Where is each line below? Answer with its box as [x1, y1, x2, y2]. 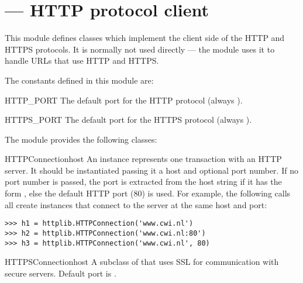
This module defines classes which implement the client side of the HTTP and [5, 32, 285, 44]
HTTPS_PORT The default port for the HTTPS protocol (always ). [5, 113, 252, 126]
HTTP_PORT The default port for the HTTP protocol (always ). [5, 94, 243, 106]
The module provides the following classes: [5, 133, 157, 145]
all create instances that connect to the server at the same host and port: [5, 198, 267, 210]
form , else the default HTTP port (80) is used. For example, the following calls [5, 187, 291, 199]
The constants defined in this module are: [5, 74, 154, 86]
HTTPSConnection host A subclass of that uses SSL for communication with [5, 256, 279, 268]
